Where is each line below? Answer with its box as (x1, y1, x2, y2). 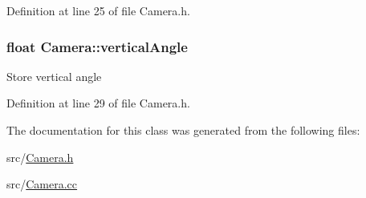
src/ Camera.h (6, 148, 74, 165)
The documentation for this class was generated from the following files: (6, 122, 360, 138)
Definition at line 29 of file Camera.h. (6, 95, 190, 111)
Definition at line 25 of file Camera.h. (6, 2, 190, 18)
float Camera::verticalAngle (6, 36, 188, 56)
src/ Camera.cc (6, 176, 78, 192)
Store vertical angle (6, 67, 102, 84)
